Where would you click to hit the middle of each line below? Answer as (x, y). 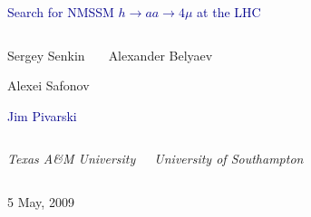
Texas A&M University (72, 159)
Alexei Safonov (49, 85)
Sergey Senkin (46, 55)
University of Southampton (229, 159)
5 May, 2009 (41, 201)
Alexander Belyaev (160, 55)
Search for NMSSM (61, 12)
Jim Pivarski (42, 115)
